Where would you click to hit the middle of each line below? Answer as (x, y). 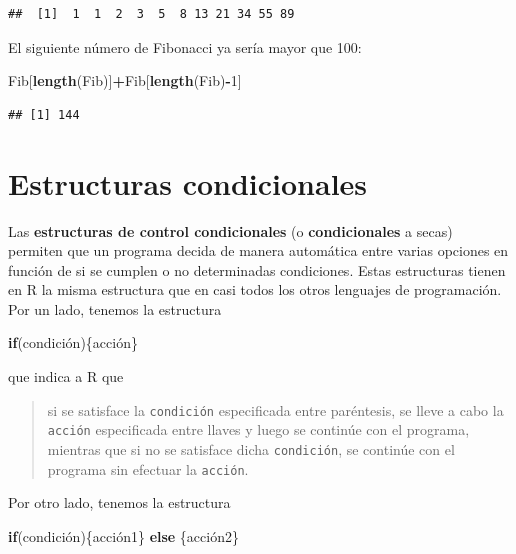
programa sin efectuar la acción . (148, 468)
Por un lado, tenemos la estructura (115, 308)
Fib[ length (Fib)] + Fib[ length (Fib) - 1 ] (125, 80)
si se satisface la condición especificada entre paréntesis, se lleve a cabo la (275, 409)
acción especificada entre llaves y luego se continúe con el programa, (258, 429)
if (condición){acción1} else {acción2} (123, 535)
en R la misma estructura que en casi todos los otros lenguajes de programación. (255, 289)
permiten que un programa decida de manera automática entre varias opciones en (258, 250)
